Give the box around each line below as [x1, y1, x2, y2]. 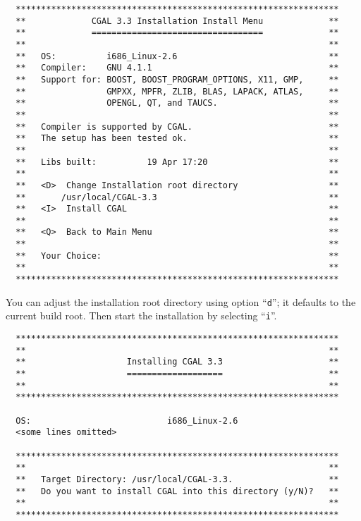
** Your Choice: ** [16, 250, 339, 261]
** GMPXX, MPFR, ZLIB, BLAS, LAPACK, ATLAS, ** [16, 86, 339, 97]
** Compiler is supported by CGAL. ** [16, 121, 339, 132]
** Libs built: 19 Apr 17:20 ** [16, 157, 339, 167]
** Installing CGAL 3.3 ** [16, 357, 339, 367]
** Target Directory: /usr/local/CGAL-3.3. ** [16, 474, 339, 484]
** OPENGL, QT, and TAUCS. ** [16, 98, 339, 109]
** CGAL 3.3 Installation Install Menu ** [16, 16, 339, 26]
